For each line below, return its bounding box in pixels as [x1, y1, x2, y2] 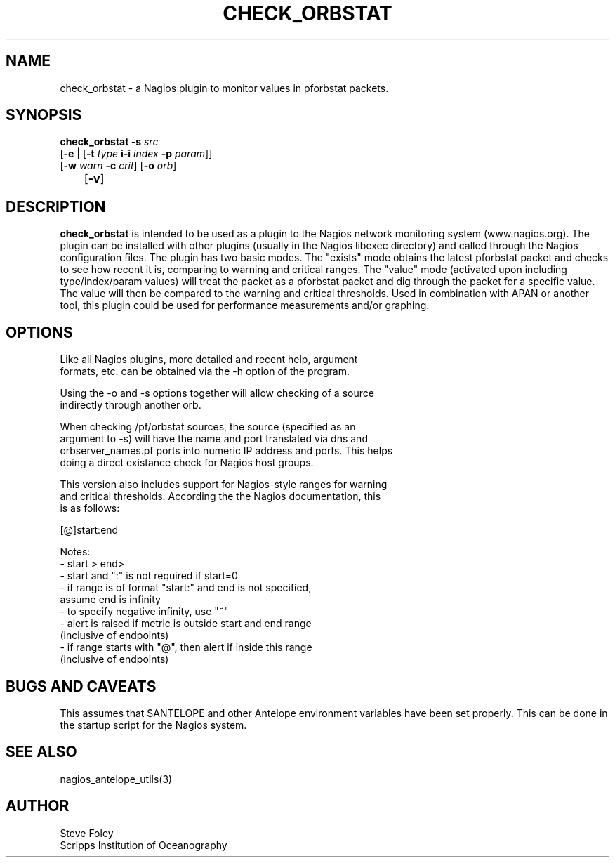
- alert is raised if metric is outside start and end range [60, 617, 312, 630]
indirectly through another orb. [60, 399, 201, 411]
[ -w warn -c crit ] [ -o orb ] [60, 159, 177, 172]
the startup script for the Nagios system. [60, 718, 247, 731]
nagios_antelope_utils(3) [60, 772, 173, 785]
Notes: [60, 546, 91, 558]
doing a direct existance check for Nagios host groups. [60, 456, 314, 469]
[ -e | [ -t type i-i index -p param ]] [60, 147, 213, 160]
